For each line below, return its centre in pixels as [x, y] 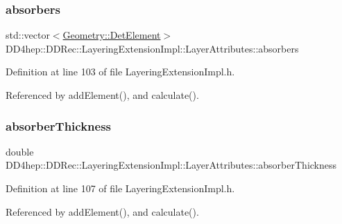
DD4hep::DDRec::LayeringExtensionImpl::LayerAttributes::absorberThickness [171, 165]
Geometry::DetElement [112, 35]
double [20, 151]
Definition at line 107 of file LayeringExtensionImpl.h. [120, 188]
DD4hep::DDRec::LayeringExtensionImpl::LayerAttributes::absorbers [152, 48]
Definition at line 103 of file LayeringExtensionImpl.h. [120, 72]
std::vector [28, 35]
